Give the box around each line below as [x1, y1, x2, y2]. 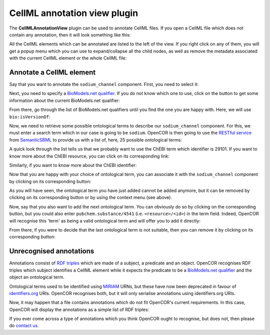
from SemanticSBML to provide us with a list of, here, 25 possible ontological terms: [9, 136, 182, 142]
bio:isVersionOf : [9, 113, 50, 119]
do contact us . [9, 322, 39, 328]
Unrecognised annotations [9, 247, 94, 255]
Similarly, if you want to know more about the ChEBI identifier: [9, 162, 137, 168]
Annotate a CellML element [9, 68, 96, 76]
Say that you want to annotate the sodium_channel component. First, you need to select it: [9, 81, 199, 87]
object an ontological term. [9, 274, 65, 280]
